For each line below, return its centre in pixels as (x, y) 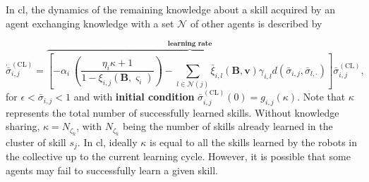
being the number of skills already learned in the (228, 126)
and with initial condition (134, 97)
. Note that (321, 97)
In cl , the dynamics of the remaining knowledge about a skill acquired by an (170, 9)
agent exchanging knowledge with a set (90, 23)
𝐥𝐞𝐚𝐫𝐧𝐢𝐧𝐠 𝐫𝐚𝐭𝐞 (190, 43)
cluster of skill (36, 142)
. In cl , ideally (107, 142)
